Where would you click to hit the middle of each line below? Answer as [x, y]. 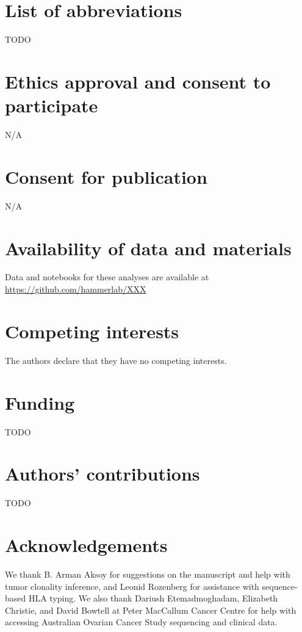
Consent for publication [106, 176]
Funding [40, 402]
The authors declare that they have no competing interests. [116, 360]
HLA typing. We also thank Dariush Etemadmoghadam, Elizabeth [153, 598]
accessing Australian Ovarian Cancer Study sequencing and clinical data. [141, 622]
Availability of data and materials [148, 248]
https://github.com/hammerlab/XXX [76, 289]
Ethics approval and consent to [138, 81]
